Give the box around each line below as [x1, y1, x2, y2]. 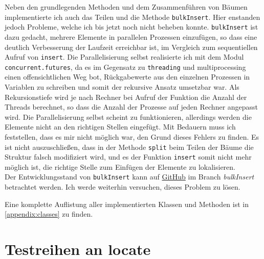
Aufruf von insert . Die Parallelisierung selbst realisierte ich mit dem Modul [5, 51, 244, 62]
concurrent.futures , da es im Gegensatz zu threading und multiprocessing [5, 61, 246, 72]
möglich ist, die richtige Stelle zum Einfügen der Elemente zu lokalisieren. [5, 161, 235, 172]
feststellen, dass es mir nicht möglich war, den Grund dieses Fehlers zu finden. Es [5, 131, 259, 142]
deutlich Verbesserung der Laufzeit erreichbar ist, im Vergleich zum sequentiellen [5, 41, 258, 52]
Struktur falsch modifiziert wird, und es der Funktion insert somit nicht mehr [5, 151, 252, 162]
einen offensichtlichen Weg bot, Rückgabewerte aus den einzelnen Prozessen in [5, 71, 250, 82]
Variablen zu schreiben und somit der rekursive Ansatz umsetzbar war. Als [5, 82, 239, 92]
